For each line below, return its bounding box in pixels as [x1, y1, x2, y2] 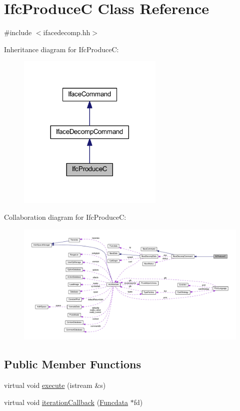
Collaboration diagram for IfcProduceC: [4, 212, 126, 222]
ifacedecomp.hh [43, 27, 90, 38]
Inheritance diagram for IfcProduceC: [4, 44, 119, 54]
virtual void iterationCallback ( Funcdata [4, 396, 128, 407]
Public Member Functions [4, 356, 141, 372]
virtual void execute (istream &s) [4, 380, 106, 390]
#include [4, 27, 32, 38]
